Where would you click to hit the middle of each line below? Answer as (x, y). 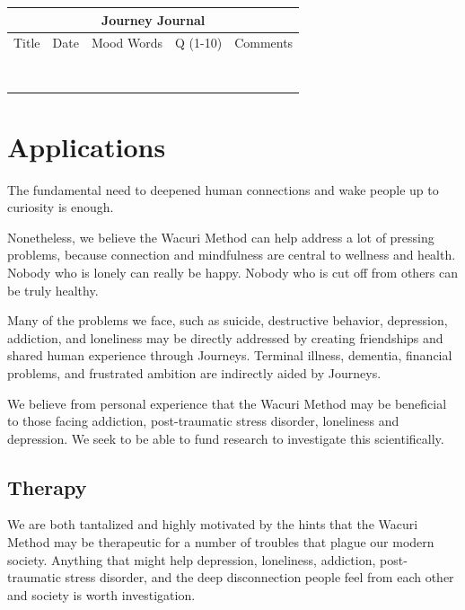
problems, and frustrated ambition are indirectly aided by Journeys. (194, 372)
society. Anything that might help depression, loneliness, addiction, (192, 559)
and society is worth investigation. (101, 594)
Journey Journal (153, 19)
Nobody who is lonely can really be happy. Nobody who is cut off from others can (233, 272)
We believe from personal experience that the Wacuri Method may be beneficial (227, 403)
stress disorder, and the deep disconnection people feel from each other (259, 577)
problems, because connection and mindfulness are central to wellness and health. (232, 255)
